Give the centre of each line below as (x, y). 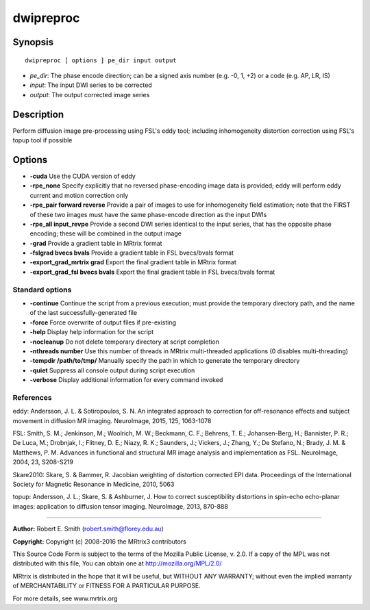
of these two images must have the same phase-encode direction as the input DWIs (148, 214)
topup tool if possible (42, 140)
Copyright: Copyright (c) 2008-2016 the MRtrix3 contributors (99, 542)
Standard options (42, 290)
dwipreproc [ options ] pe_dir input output (101, 60)
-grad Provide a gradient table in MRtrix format (96, 243)
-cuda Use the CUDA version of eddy (83, 176)
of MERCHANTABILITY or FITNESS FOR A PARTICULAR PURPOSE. (107, 586)
